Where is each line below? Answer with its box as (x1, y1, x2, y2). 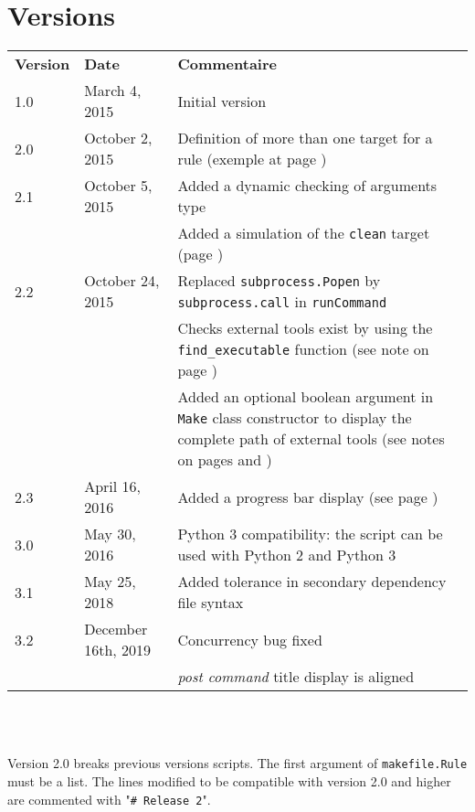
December (84, 618, 148, 640)
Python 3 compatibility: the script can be (177, 523, 443, 545)
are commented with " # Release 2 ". (7, 789, 211, 808)
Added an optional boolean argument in (177, 386, 434, 408)
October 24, (84, 270, 160, 292)
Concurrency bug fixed (177, 628, 322, 650)
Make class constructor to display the (177, 407, 412, 429)
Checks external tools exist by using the (177, 317, 433, 339)
